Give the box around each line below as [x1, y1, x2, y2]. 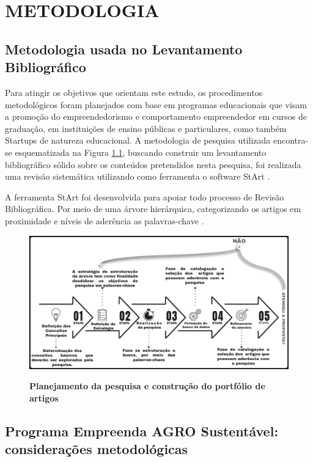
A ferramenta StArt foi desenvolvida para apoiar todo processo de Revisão [5, 190, 284, 203]
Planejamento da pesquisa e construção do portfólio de [29, 380, 265, 392]
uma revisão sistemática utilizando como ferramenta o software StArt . [5, 170, 270, 183]
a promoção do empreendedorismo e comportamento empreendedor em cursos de [5, 110, 307, 123]
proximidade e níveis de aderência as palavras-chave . [5, 214, 204, 227]
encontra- [273, 134, 309, 147]
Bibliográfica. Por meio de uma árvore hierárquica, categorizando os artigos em [5, 202, 301, 215]
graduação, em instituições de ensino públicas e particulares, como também [5, 122, 287, 134]
